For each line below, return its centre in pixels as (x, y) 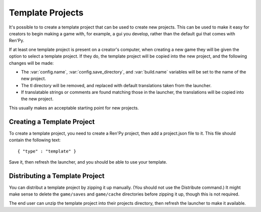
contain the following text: (35, 140)
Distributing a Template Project (57, 176)
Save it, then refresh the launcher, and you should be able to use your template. (88, 162)
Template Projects (46, 13)
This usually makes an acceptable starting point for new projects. (74, 108)
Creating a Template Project (52, 122)
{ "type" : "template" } (47, 151)
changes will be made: (31, 63)
